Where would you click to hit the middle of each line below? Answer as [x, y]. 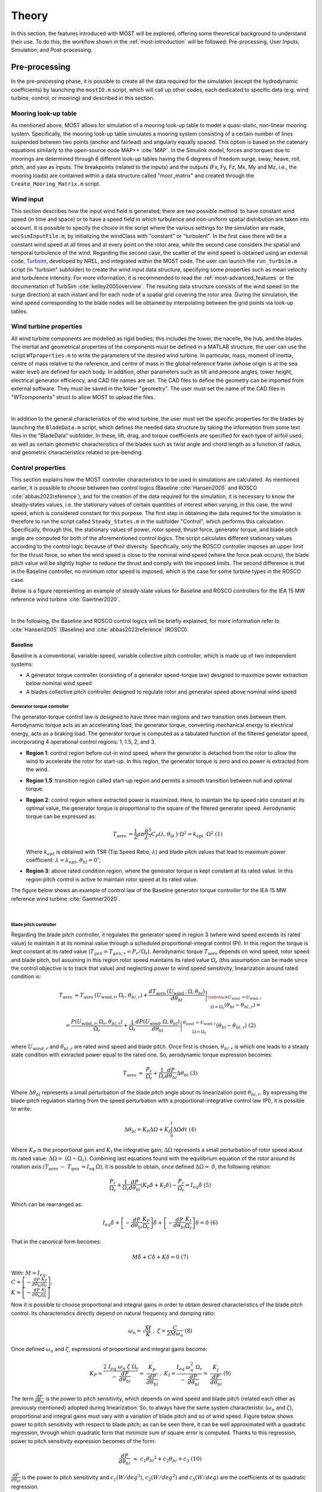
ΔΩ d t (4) [185, 1129]
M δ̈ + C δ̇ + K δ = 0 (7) [160, 1257]
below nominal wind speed [59, 683]
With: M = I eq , [29, 1273]
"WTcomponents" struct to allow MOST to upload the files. [83, 397]
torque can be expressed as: [61, 816]
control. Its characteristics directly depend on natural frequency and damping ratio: [113, 1313]
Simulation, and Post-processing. [52, 50]
